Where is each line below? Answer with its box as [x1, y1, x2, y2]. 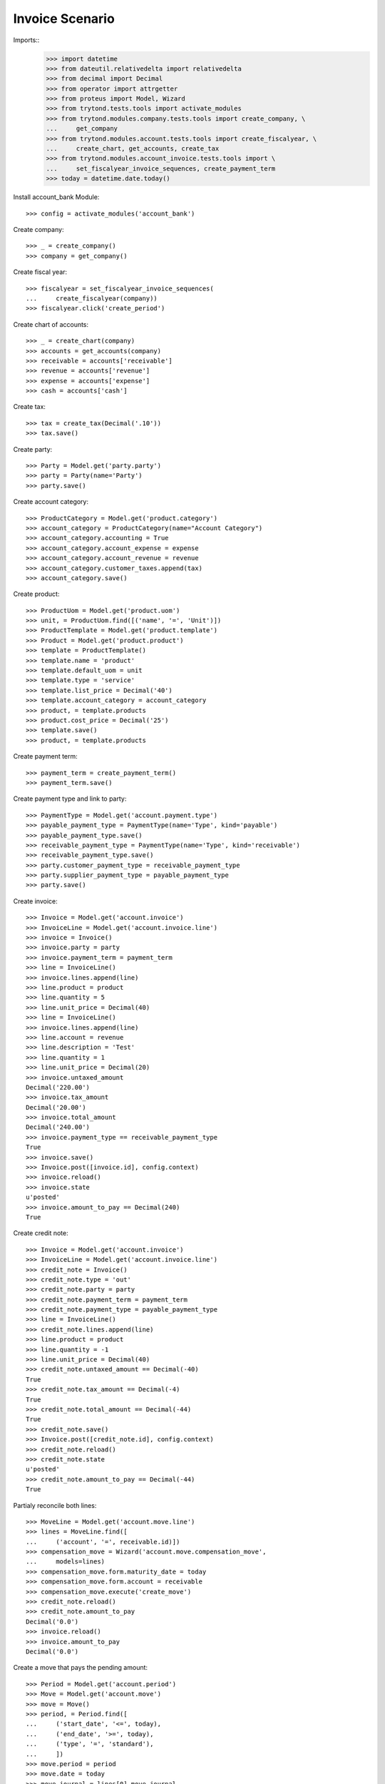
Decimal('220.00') [26, 1083, 91, 1091]
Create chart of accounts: [13, 320, 89, 328]
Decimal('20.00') [26, 1103, 86, 1111]
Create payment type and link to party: [13, 794, 127, 803]
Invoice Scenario [13, 11, 115, 26]
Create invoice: [13, 896, 58, 906]
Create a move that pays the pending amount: [13, 1663, 148, 1672]
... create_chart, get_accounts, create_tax [46, 145, 220, 153]
